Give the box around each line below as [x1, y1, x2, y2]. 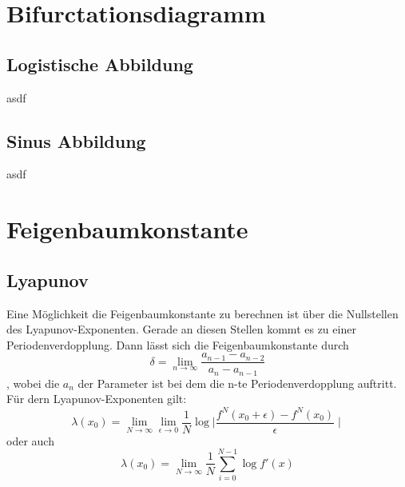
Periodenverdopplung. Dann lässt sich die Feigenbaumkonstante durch [6, 336, 349, 353]
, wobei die [6, 374, 60, 391]
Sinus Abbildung [6, 128, 146, 153]
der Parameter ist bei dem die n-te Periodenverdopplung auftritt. [77, 374, 397, 391]
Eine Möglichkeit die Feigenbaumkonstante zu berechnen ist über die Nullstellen [6, 305, 399, 321]
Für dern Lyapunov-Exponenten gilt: [6, 390, 187, 407]
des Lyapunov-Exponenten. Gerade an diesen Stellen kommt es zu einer [6, 321, 356, 337]
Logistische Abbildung [6, 51, 193, 76]
